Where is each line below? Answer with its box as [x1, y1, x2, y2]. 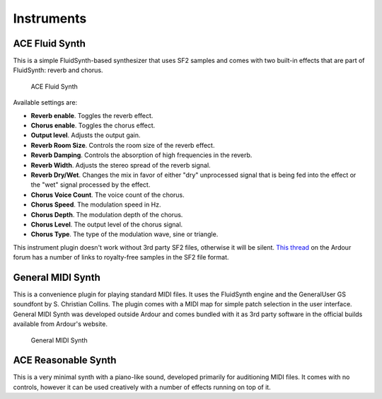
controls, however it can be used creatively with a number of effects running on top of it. [13, 383, 272, 391]
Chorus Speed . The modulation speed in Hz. [30, 200, 162, 209]
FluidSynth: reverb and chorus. [13, 66, 103, 74]
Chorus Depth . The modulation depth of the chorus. [30, 210, 183, 219]
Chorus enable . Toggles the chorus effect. [30, 121, 156, 130]
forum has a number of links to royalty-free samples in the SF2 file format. [13, 253, 229, 262]
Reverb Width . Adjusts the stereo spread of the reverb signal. [30, 161, 212, 169]
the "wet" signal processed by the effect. [30, 180, 151, 189]
